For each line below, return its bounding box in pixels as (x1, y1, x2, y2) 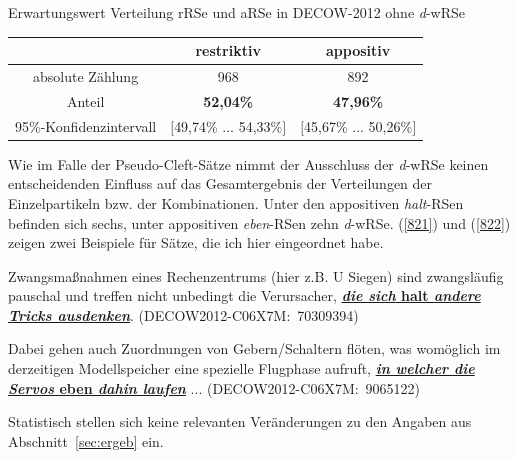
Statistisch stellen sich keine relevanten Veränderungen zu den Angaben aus (8, 411, 472, 432)
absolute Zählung (33, 65, 139, 86)
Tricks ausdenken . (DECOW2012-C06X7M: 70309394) (8, 304, 359, 325)
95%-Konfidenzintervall (15, 115, 157, 136)
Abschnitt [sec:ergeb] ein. (8, 430, 164, 451)
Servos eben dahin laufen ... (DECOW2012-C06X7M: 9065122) (8, 377, 421, 398)
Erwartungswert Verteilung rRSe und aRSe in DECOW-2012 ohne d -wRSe (8, 2, 466, 22)
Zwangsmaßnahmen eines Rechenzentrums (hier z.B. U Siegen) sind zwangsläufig (8, 265, 504, 286)
